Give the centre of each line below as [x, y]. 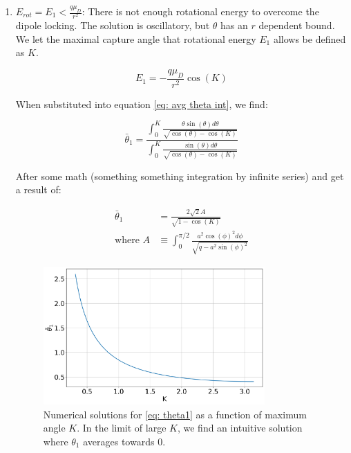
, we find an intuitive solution [240, 428]
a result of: [38, 189]
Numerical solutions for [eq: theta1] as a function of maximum [175, 414]
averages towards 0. [124, 441]
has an [234, 25]
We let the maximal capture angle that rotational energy [136, 38]
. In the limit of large [122, 428]
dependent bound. [297, 25]
